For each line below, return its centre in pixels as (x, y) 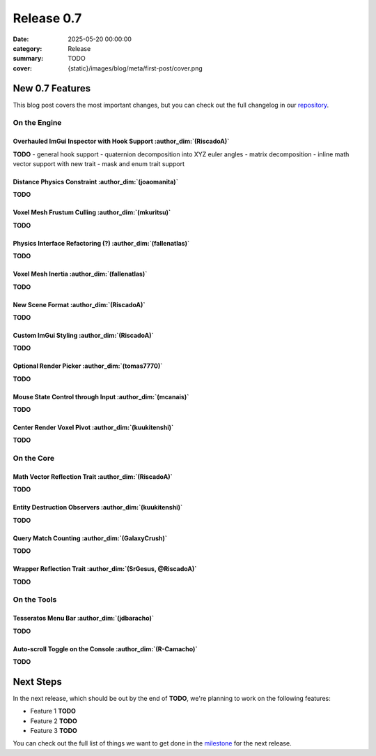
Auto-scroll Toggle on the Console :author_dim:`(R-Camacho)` (105, 648)
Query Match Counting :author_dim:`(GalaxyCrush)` (90, 538)
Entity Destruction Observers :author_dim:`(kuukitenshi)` (98, 507)
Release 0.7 (47, 18)
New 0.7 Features (52, 88)
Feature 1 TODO (53, 711)
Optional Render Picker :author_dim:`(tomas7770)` (88, 366)
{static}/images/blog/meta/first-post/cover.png (135, 68)
